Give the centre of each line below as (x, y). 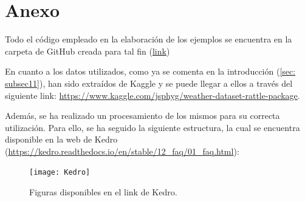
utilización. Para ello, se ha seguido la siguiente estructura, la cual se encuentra (152, 127)
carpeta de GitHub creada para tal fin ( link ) (87, 51)
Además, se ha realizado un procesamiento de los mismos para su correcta (142, 116)
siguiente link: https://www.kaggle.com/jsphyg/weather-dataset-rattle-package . (152, 95)
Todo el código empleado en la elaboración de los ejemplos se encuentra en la (149, 39)
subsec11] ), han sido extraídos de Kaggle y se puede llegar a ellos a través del (149, 83)
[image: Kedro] (60, 173)
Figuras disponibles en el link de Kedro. (103, 192)
